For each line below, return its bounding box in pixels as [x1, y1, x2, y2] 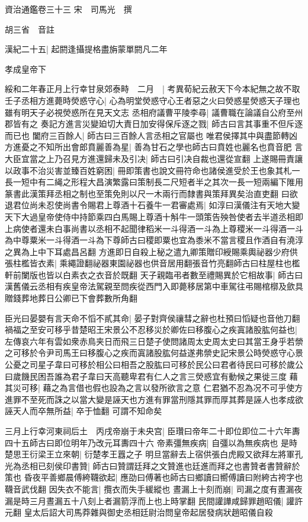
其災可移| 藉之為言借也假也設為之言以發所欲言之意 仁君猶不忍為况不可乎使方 [5, 381, 303, 394]
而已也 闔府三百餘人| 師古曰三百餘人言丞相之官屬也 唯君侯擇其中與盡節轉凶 [5, 129, 297, 141]
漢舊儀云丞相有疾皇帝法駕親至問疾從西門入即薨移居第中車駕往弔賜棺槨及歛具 [5, 280, 303, 292]
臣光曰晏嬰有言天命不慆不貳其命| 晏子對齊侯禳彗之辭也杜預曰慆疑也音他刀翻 [5, 311, 300, 324]
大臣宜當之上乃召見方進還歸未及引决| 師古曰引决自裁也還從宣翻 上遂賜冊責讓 [5, 152, 303, 164]
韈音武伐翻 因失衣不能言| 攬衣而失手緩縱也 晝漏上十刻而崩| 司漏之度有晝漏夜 [5, 482, 303, 495]
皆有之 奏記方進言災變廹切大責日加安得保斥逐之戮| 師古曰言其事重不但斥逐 [12, 117, 303, 130]
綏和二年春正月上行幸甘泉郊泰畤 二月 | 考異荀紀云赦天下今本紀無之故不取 [5, 82, 300, 95]
